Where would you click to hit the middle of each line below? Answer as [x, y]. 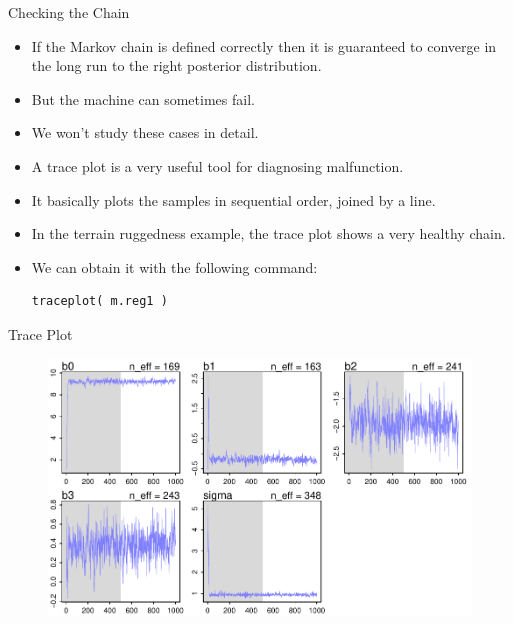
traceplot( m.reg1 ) [99, 301]
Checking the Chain [69, 12]
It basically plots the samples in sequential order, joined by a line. [233, 199]
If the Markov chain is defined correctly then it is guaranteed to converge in [264, 45]
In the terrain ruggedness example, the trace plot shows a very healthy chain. [268, 233]
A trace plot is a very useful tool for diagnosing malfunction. [217, 165]
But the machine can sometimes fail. [143, 98]
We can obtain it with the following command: [174, 266]
